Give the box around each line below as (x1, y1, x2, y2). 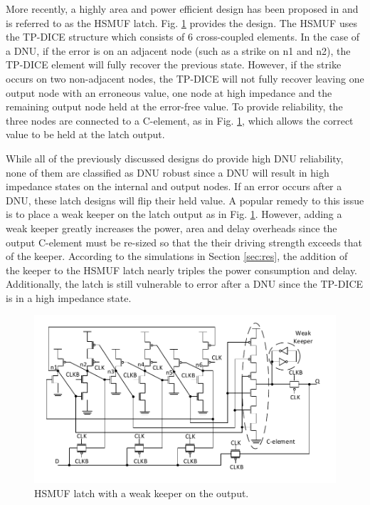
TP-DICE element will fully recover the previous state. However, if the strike (6, 57, 342, 72)
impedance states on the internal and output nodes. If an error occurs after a (6, 179, 342, 194)
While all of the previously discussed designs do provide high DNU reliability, (6, 150, 344, 165)
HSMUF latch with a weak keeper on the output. (34, 486, 249, 501)
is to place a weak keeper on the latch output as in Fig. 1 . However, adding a (6, 207, 342, 222)
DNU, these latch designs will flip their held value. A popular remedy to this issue (6, 192, 364, 207)
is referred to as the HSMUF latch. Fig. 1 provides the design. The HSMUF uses (6, 15, 357, 30)
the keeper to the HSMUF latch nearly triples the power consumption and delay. (6, 262, 358, 277)
